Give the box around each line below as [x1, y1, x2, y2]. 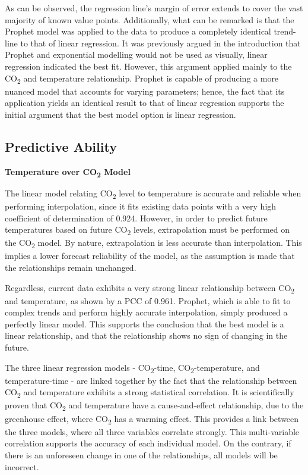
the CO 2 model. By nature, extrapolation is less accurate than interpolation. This [5, 236, 302, 251]
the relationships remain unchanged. [5, 261, 136, 273]
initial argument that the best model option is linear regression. [5, 108, 236, 120]
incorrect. [5, 460, 39, 473]
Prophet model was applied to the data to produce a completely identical [5, 25, 271, 37]
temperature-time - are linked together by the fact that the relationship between [5, 374, 297, 386]
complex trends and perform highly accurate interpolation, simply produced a [5, 306, 288, 318]
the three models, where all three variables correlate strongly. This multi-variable [5, 425, 300, 437]
